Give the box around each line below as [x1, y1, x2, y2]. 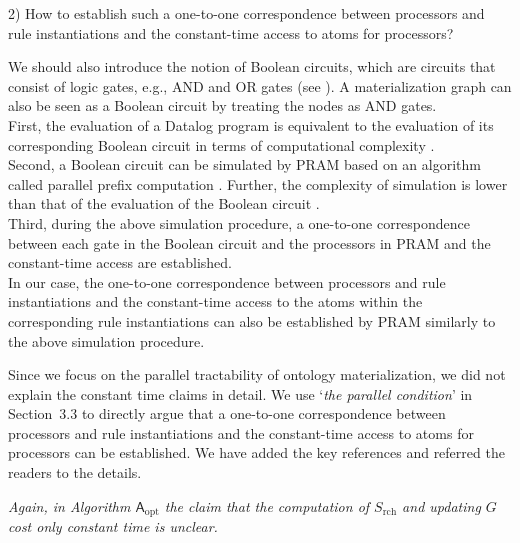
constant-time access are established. [8, 252, 232, 273]
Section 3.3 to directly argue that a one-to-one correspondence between [8, 403, 446, 424]
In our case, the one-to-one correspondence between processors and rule [8, 271, 446, 292]
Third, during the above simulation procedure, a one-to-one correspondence [8, 212, 471, 233]
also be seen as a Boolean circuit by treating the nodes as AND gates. [8, 95, 437, 116]
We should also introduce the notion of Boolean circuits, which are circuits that [8, 56, 496, 77]
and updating [402, 495, 481, 516]
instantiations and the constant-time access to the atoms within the [8, 291, 423, 312]
